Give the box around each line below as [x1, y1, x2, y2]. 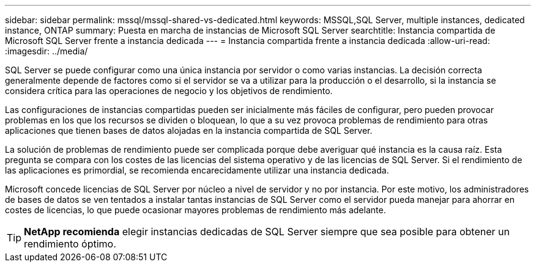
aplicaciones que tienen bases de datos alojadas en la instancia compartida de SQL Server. [5, 125, 373, 136]
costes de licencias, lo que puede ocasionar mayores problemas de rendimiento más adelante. [5, 205, 386, 215]
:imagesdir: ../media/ [5, 46, 88, 56]
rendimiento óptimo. [24, 238, 116, 250]
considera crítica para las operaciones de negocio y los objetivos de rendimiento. [5, 86, 333, 96]
